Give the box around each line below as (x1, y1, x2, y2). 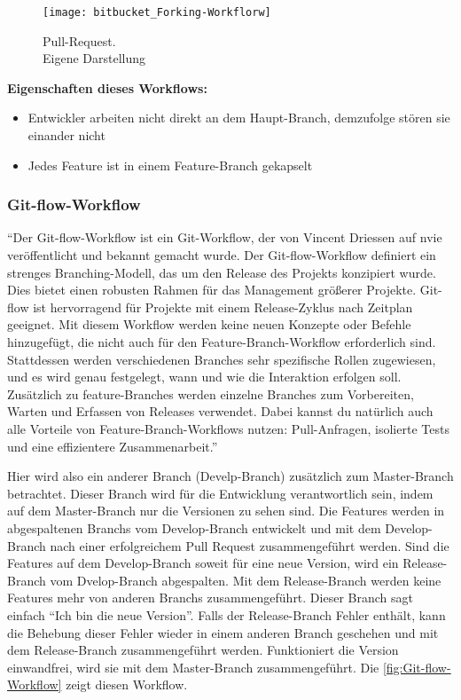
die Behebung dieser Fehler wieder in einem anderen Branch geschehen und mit (7, 623, 439, 641)
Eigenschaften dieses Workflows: (7, 78, 207, 97)
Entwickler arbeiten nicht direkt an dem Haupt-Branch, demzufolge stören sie (27, 108, 450, 127)
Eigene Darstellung (43, 49, 146, 67)
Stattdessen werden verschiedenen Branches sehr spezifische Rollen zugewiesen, (7, 350, 436, 368)
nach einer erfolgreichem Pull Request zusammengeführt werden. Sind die (50, 536, 449, 554)
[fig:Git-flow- (382, 657, 451, 676)
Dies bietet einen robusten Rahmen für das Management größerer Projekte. (7, 280, 417, 299)
